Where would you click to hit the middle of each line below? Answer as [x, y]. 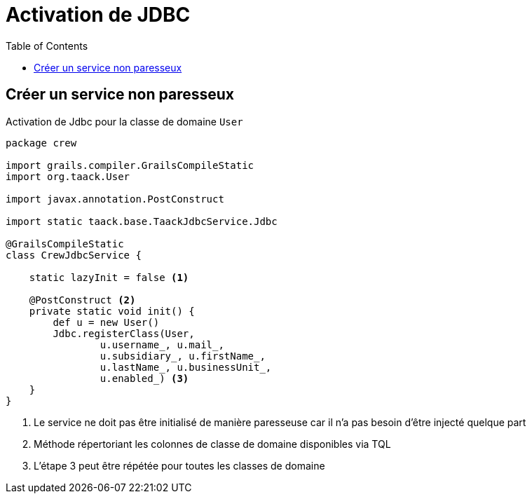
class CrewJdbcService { [74, 255]
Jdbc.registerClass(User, [124, 333]
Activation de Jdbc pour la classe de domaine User [124, 121]
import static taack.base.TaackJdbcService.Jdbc [142, 221]
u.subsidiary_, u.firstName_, [183, 356]
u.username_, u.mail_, [162, 344]
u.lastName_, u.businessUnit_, [186, 367]
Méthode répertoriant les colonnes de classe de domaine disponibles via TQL [212, 444]
